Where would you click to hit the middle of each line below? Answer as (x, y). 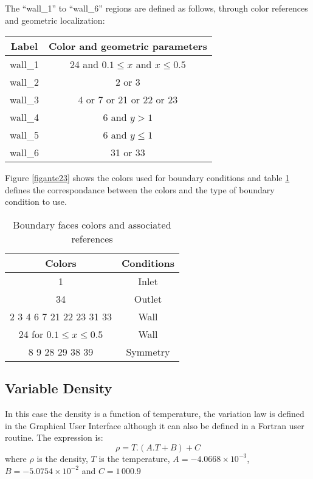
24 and (84, 64)
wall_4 (25, 117)
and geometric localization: (55, 20)
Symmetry (148, 351)
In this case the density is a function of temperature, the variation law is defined (155, 414)
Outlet (148, 298)
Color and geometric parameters (128, 46)
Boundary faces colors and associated (92, 224)
